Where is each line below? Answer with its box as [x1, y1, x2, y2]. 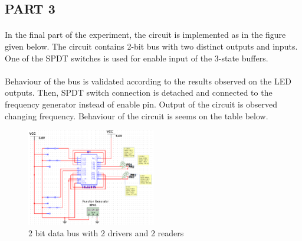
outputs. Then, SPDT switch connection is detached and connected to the [5, 86, 273, 99]
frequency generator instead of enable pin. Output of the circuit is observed [5, 97, 278, 110]
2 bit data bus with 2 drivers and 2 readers [28, 227, 184, 239]
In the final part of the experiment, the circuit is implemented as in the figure [5, 28, 286, 41]
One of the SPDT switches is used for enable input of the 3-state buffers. [5, 51, 268, 64]
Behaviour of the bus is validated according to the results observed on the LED [5, 74, 291, 87]
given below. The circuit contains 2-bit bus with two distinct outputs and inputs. [5, 40, 298, 52]
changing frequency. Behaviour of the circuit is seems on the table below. [5, 109, 268, 122]
